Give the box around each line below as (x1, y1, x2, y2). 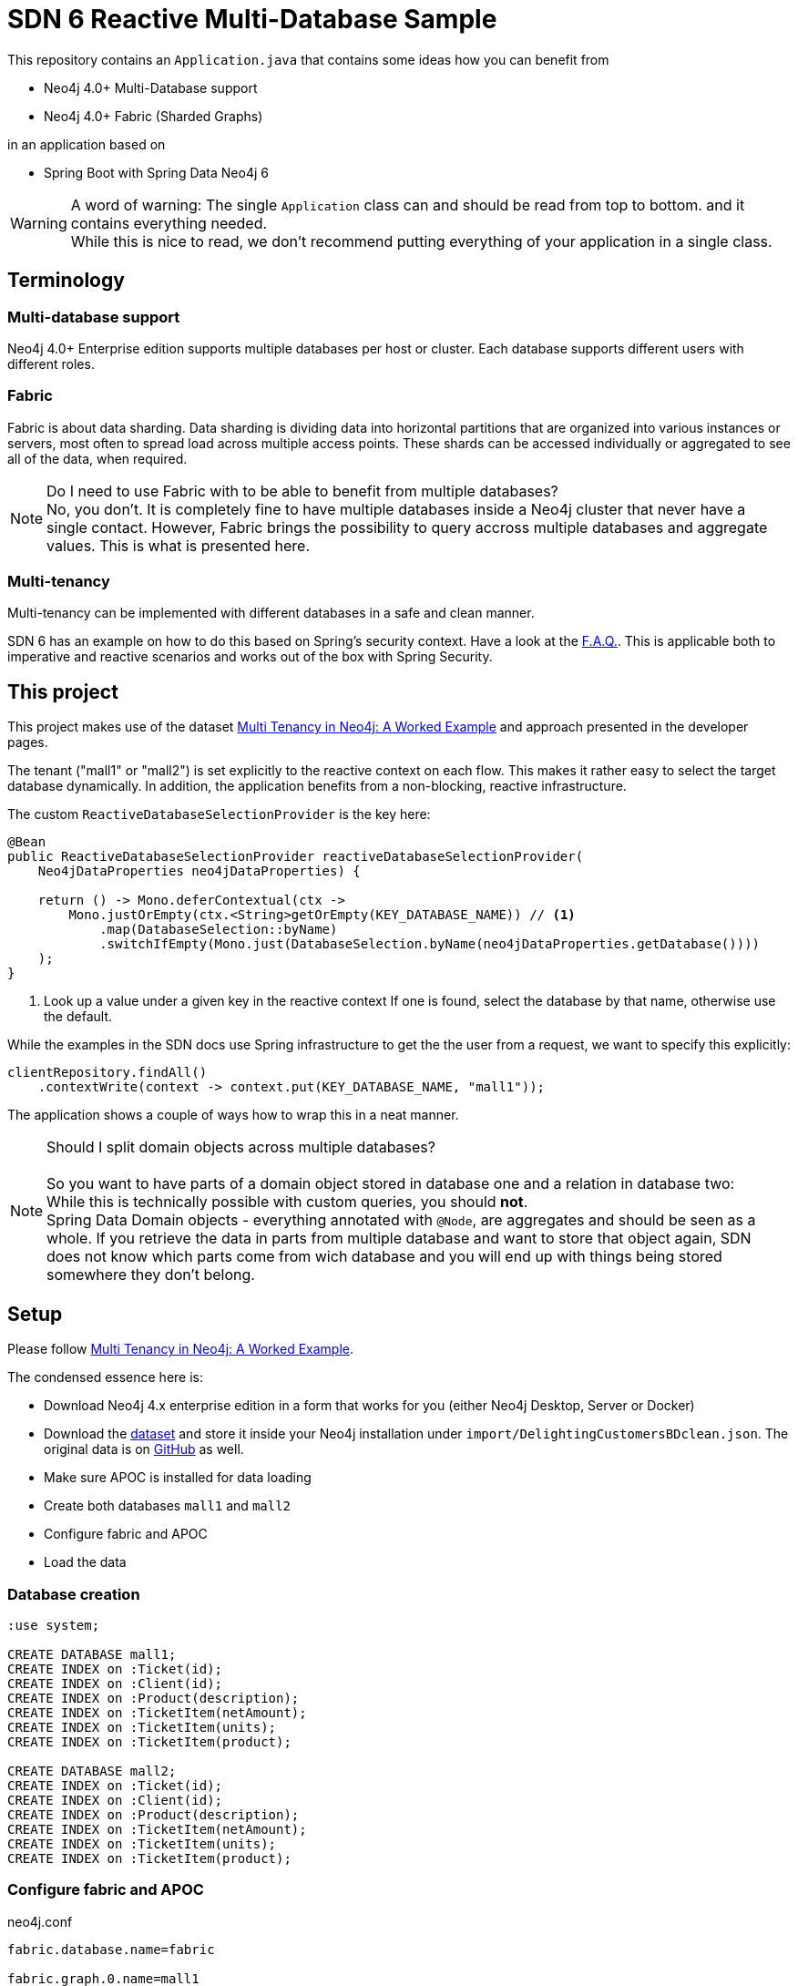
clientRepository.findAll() (7, 1065, 208, 1080)
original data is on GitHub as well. (44, 1441, 244, 1458)
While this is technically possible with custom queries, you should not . (46, 1193, 528, 1212)
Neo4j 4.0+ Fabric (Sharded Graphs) (44, 107, 263, 124)
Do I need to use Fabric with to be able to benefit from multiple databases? (46, 481, 558, 500)
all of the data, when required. (7, 450, 188, 466)
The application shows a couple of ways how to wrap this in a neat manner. (7, 1107, 459, 1123)
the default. (44, 1008, 113, 1025)
